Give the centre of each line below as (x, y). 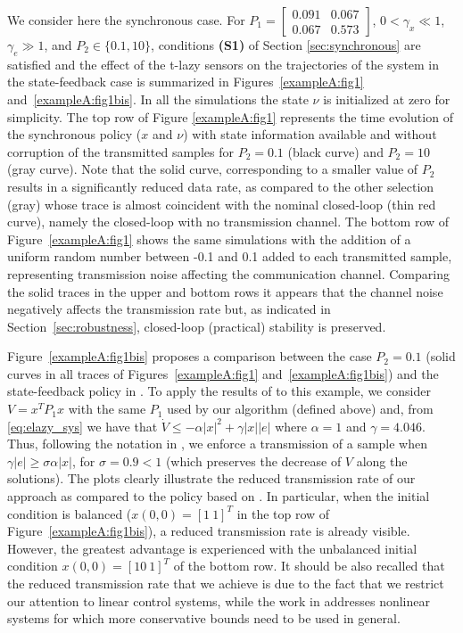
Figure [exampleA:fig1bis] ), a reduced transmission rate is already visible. (209, 531)
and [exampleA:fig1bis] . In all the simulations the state (158, 99)
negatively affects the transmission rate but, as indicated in (169, 309)
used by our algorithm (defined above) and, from (300, 409)
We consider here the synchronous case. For (126, 20)
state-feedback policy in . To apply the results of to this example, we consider (219, 391)
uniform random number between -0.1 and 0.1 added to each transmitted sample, (230, 256)
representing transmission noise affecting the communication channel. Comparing (228, 273)
